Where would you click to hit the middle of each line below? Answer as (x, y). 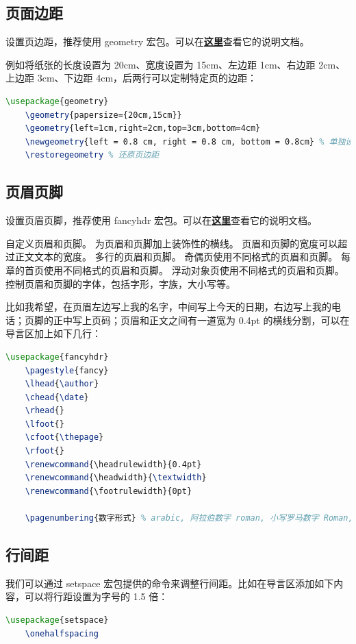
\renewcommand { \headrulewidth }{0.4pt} (113, 464)
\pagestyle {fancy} (67, 370)
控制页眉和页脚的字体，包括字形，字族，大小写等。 (120, 283)
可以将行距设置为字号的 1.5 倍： (96, 596)
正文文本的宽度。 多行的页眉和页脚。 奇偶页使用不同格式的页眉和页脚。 (176, 257)
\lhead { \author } (62, 384)
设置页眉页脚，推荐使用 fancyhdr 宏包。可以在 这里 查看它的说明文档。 (162, 220)
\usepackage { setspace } (57, 620)
